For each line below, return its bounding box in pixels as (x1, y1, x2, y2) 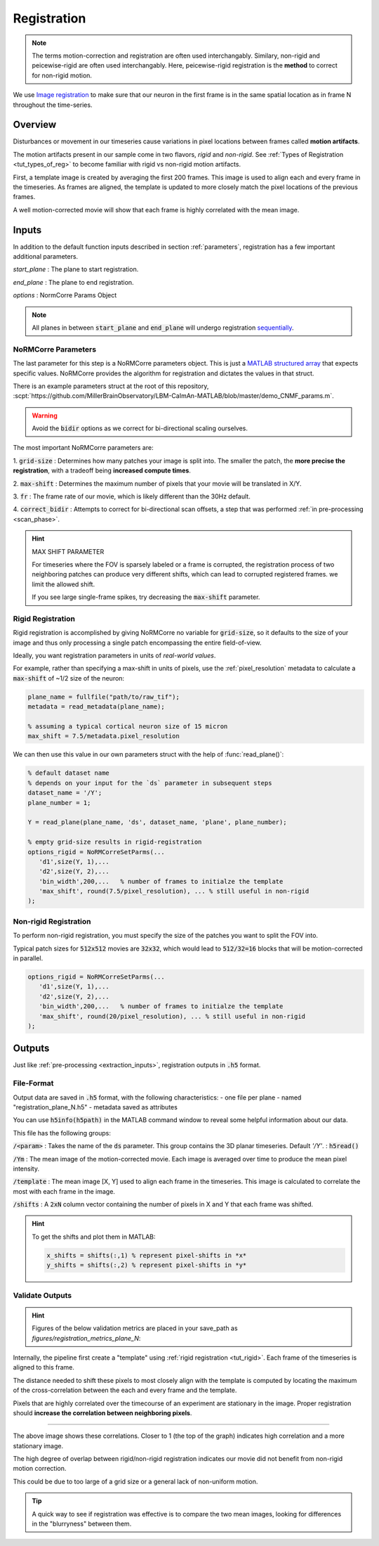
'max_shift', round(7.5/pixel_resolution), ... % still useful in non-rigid (39, 887, 310, 896)
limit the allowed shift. (32, 580, 95, 588)
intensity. (13, 1164, 40, 1173)
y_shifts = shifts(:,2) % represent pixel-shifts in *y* (46, 1261, 247, 1269)
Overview (13, 119, 57, 131)
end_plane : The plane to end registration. (13, 278, 134, 286)
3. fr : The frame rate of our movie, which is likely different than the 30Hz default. (13, 492, 251, 501)
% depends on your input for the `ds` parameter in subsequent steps (27, 779, 272, 787)
